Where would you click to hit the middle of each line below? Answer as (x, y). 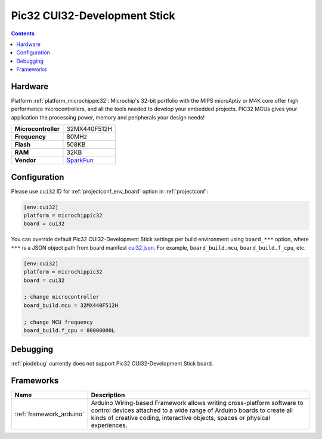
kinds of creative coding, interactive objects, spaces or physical (181, 418)
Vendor (25, 160)
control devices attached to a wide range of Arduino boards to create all (192, 410)
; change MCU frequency (58, 322)
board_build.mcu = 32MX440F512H (71, 305)
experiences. (109, 425)
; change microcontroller (61, 297)
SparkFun (80, 160)
